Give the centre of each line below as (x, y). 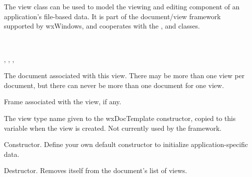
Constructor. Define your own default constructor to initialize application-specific (126, 144)
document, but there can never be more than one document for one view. (114, 85)
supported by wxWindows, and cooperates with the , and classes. (102, 26)
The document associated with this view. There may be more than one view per (124, 75)
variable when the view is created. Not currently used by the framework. (113, 128)
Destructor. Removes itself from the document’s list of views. (96, 170)
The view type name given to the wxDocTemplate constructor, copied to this (120, 118)
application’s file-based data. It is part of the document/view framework (113, 16)
